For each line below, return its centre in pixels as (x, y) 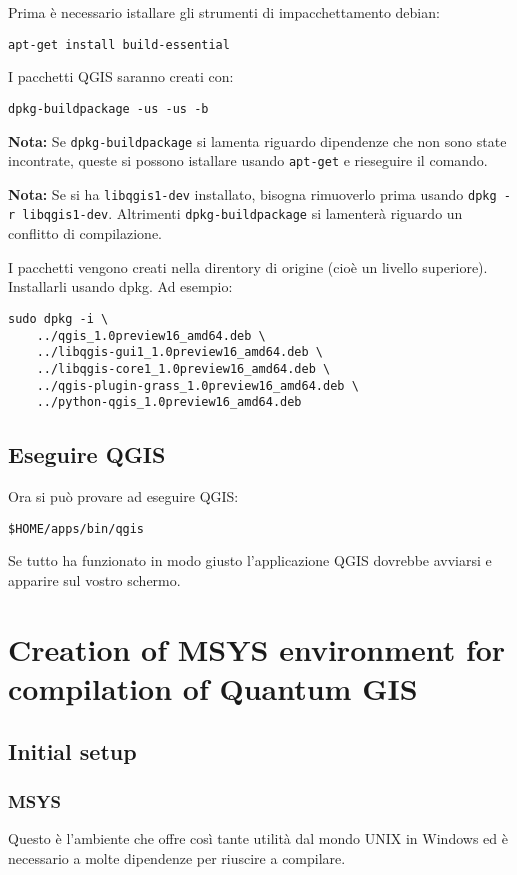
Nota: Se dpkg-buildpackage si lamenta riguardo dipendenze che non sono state (257, 140)
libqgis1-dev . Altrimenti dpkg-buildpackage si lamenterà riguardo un (242, 213)
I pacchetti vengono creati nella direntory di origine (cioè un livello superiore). (248, 266)
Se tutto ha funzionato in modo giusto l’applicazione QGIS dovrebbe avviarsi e (250, 560)
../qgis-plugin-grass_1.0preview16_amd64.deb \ (197, 385)
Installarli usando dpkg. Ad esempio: (120, 286)
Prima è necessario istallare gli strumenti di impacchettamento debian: (224, 12)
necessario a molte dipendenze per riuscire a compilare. (177, 857)
